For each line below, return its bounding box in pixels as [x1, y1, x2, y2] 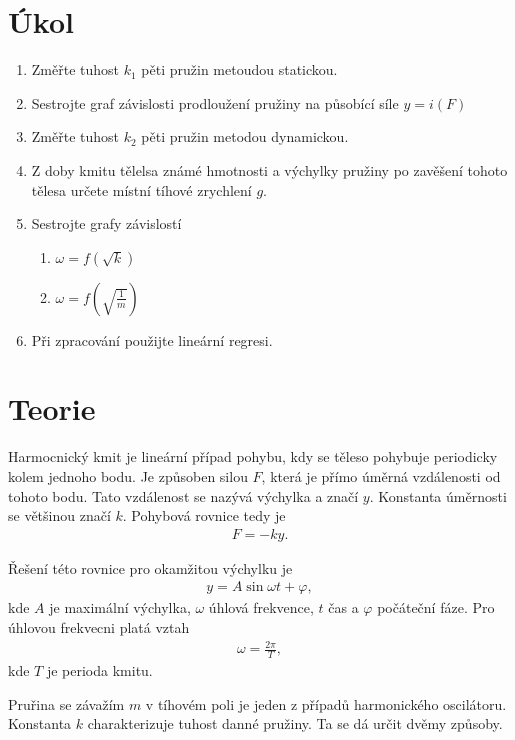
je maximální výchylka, [49, 597, 191, 618]
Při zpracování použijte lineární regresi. [31, 329, 273, 350]
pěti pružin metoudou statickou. [141, 59, 338, 80]
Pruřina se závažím [8, 693, 125, 714]
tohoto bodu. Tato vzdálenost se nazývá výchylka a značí [8, 485, 359, 506]
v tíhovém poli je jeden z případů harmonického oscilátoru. [145, 693, 507, 714]
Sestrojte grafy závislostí [31, 213, 182, 234]
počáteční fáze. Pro [377, 597, 495, 618]
